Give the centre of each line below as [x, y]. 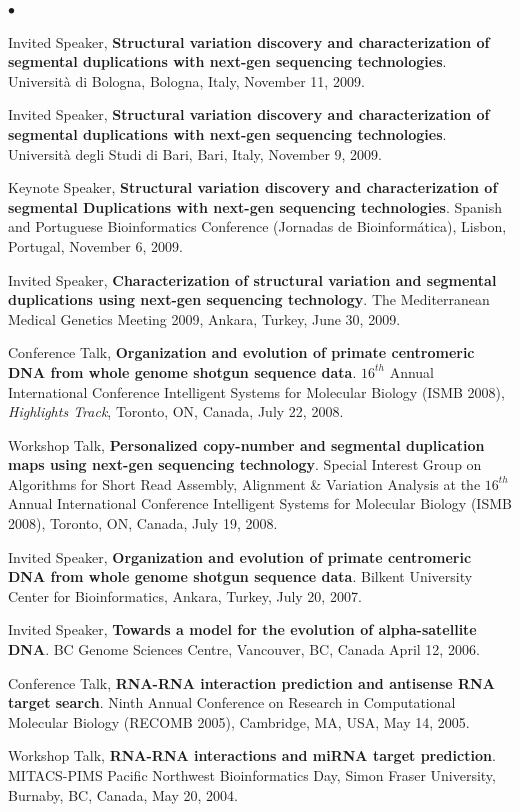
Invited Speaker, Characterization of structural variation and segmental [252, 279]
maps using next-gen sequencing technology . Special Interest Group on [245, 464]
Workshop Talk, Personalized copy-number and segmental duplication [246, 444]
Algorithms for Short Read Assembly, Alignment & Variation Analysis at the [244, 483]
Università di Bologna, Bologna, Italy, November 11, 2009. [186, 80]
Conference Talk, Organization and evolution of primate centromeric [241, 352]
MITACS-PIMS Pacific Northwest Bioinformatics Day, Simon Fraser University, [252, 775]
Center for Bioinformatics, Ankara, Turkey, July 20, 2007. [185, 595]
